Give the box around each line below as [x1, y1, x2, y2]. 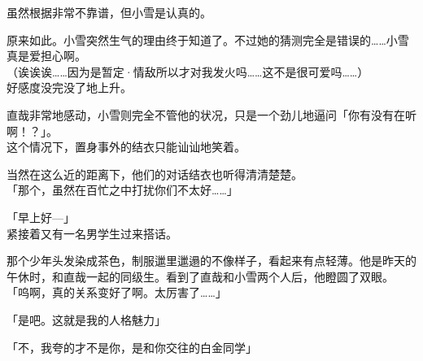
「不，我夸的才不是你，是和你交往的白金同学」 [7, 338, 257, 355]
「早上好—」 [7, 208, 75, 225]
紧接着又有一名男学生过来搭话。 [7, 224, 177, 241]
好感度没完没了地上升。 [7, 79, 132, 96]
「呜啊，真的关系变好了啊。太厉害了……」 [7, 284, 227, 301]
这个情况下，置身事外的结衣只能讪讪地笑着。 [7, 138, 246, 155]
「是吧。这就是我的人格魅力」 [7, 311, 166, 328]
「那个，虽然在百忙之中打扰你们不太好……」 [7, 181, 238, 198]
